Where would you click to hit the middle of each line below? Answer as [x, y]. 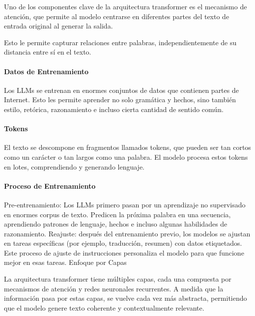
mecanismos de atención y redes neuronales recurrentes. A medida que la [114, 288]
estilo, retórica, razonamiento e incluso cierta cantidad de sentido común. [114, 109]
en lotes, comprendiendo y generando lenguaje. [74, 166]
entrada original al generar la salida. [58, 26]
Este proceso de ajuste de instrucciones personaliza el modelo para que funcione [124, 252]
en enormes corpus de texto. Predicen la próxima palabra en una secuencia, [117, 214]
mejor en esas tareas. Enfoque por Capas [65, 262]
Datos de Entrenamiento [46, 71]
